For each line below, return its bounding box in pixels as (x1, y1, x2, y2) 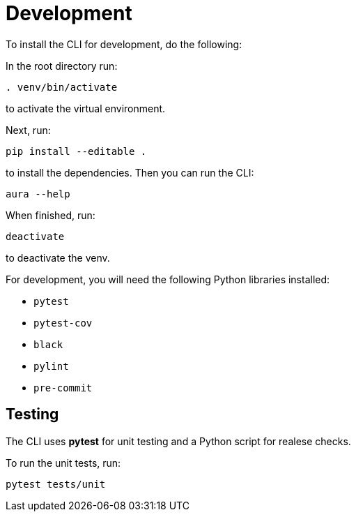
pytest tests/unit (6, 478, 106, 490)
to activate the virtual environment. (6, 102, 166, 114)
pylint (33, 360, 69, 372)
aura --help (6, 188, 70, 200)
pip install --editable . (6, 145, 147, 157)
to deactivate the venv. (6, 251, 110, 264)
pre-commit (33, 382, 93, 394)
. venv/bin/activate (6, 81, 118, 93)
